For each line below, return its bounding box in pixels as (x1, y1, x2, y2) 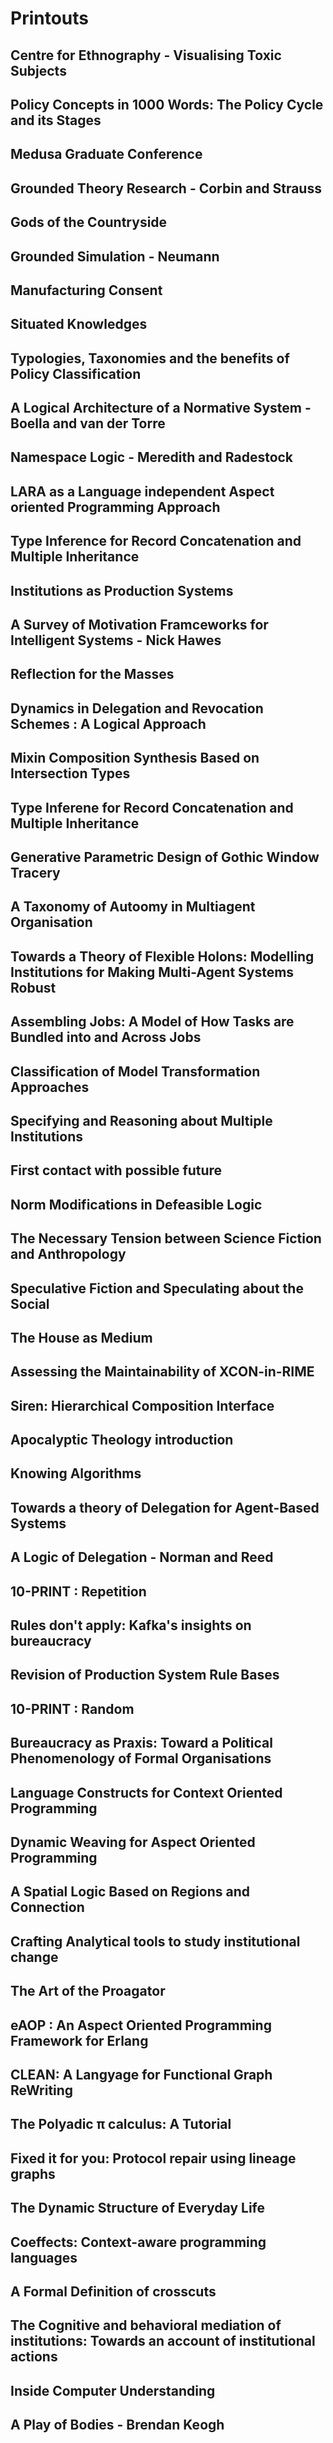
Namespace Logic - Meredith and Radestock (10, 449, 294, 466)
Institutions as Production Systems (10, 582, 234, 599)
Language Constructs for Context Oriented (10, 1784, 283, 1801)
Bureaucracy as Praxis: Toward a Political (10, 1735, 273, 1752)
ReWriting (10, 2082, 74, 2099)
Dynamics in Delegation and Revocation (10, 700, 264, 717)
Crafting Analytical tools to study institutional (10, 1933, 301, 1950)
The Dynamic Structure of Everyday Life (10, 2200, 266, 2217)
